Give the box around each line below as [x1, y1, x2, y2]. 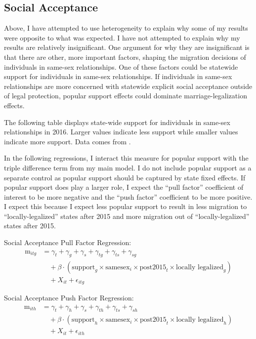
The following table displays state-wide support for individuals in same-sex [4, 117, 230, 127]
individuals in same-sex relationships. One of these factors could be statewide [4, 61, 238, 72]
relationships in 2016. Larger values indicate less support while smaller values [4, 127, 238, 137]
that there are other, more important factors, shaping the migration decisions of [4, 51, 246, 62]
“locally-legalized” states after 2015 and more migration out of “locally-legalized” [4, 211, 250, 221]
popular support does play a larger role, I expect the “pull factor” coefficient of [4, 182, 244, 192]
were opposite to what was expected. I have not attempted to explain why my [4, 32, 240, 42]
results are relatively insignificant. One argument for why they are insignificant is [4, 42, 250, 52]
